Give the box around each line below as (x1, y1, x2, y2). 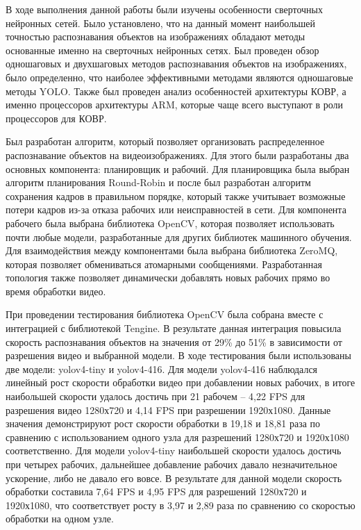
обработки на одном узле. (6, 511, 114, 526)
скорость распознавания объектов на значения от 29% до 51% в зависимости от (6, 334, 342, 349)
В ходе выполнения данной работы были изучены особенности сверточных (6, 2, 324, 16)
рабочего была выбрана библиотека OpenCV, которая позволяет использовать (6, 215, 335, 230)
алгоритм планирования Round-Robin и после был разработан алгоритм (6, 175, 311, 190)
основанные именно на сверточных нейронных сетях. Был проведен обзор (6, 42, 319, 57)
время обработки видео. (6, 283, 106, 298)
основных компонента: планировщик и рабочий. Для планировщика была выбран (6, 161, 350, 176)
